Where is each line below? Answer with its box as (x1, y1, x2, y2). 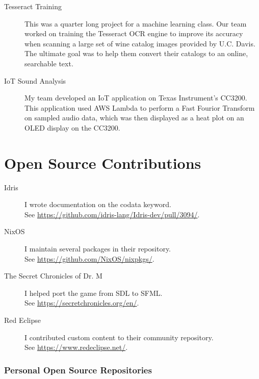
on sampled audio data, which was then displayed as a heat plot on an (24, 112, 244, 123)
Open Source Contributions (4, 152, 201, 173)
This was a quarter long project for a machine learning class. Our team (24, 18, 247, 29)
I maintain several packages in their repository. (24, 243, 171, 254)
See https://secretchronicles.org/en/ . (24, 297, 139, 308)
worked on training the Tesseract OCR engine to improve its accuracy (24, 28, 243, 39)
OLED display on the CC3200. (24, 122, 120, 133)
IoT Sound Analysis (4, 75, 66, 86)
